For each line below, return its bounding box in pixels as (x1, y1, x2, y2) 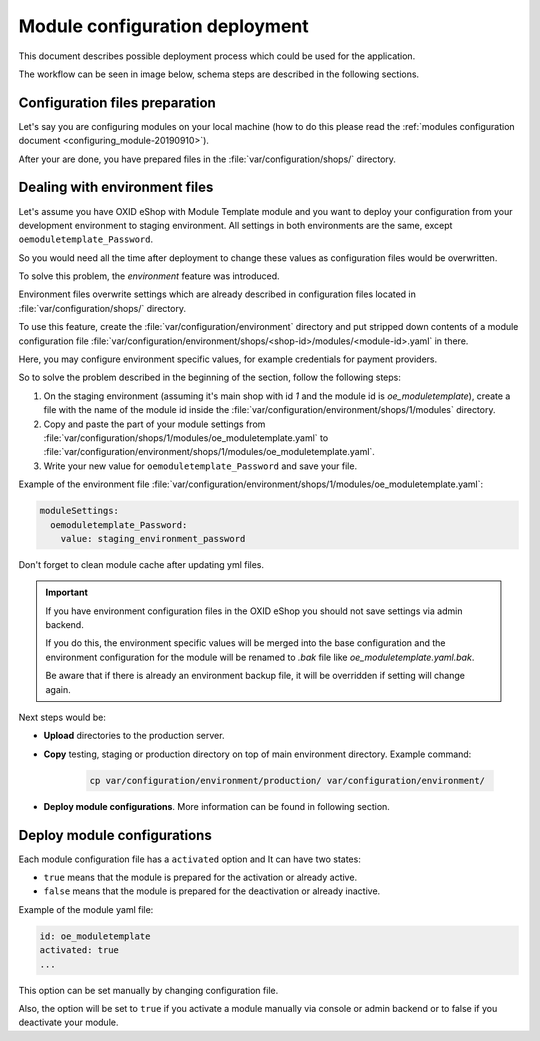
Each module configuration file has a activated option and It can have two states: (18, 853, 362, 865)
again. (45, 683, 72, 695)
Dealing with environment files (18, 179, 214, 196)
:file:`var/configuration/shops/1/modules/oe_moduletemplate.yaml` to (43, 432, 329, 444)
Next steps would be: (18, 711, 107, 724)
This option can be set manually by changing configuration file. (18, 984, 279, 996)
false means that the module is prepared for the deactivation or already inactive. (43, 885, 381, 897)
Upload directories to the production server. (43, 730, 225, 742)
